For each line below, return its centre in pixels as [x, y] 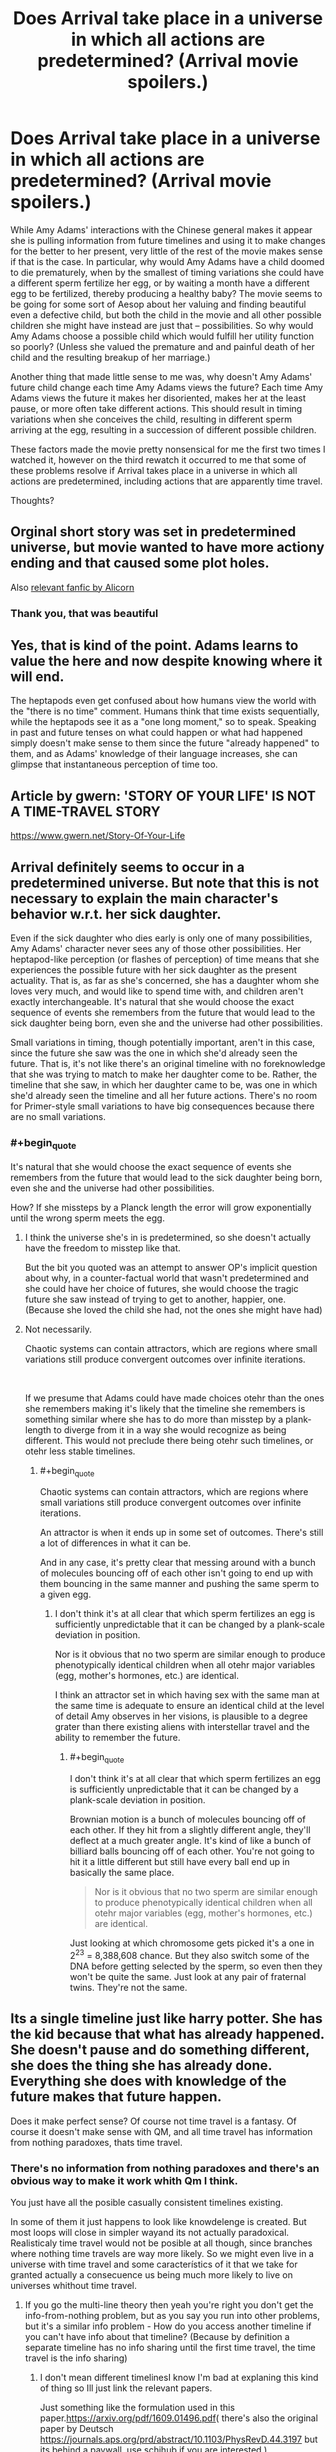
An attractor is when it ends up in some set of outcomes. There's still [181, 1533]
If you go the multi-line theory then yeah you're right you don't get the [169, 2305]
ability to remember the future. [117, 1738]
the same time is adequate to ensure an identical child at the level [189, 1706]
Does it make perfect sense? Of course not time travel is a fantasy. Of [153, 2121]
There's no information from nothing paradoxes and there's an [165, 2168]
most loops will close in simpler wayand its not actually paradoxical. [150, 2233]
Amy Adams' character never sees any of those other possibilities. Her [156, 949]
